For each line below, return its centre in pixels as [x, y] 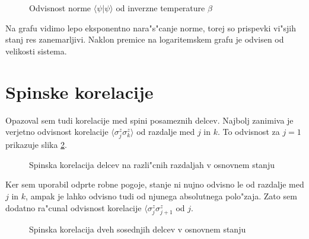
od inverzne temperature [160, 8]
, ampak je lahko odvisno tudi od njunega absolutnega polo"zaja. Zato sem [161, 196]
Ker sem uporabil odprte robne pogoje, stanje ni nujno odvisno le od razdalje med [155, 184]
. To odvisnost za [249, 132]
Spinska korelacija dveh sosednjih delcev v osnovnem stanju [138, 229]
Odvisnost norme [60, 8]
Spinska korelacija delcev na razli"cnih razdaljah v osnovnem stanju [152, 164]
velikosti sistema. [36, 51]
